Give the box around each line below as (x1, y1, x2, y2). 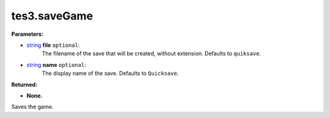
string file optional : (26, 41, 80, 49)
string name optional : (26, 61, 86, 68)
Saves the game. (11, 103, 54, 111)
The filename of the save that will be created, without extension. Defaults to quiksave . (42, 50, 262, 57)
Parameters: (11, 30, 44, 38)
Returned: (11, 81, 38, 88)
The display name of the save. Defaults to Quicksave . (42, 70, 179, 77)
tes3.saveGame (11, 9, 94, 23)
